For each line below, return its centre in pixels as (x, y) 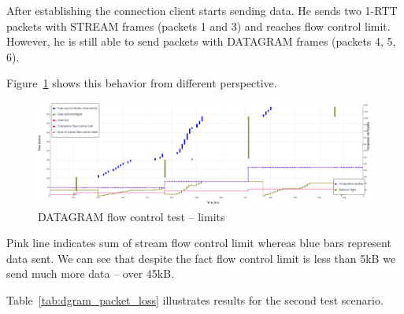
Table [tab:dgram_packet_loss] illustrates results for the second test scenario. (195, 299)
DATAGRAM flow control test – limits (132, 216)
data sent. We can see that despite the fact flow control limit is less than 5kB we (201, 258)
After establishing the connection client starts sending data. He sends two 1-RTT (202, 10)
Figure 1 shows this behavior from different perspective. (142, 83)
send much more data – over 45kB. (91, 273)
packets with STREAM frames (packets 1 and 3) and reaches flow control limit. (198, 26)
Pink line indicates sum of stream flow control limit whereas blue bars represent (199, 243)
